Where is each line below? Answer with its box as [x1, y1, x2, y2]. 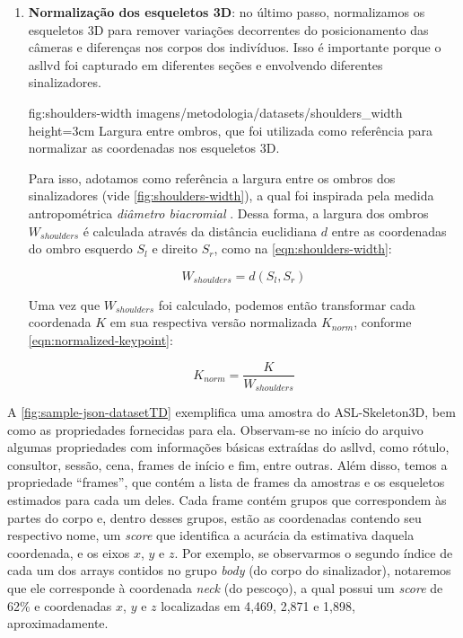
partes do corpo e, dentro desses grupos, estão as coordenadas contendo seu [7, 508, 422, 527]
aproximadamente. [7, 614, 109, 633]
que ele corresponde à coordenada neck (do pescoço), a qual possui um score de [7, 578, 443, 597]
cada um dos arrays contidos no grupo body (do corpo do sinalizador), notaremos [7, 561, 451, 580]
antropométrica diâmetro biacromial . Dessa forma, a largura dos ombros [28, 203, 429, 222]
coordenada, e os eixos [7, 543, 130, 562]
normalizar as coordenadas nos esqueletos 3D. [28, 138, 280, 157]
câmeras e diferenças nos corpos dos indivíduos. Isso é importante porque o [28, 38, 441, 57]
